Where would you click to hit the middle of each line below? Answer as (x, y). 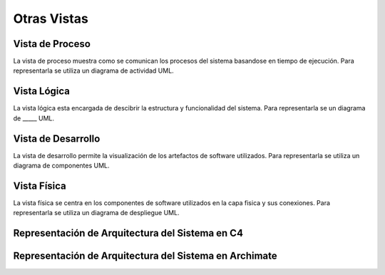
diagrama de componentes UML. (61, 166)
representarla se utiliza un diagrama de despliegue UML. (96, 213)
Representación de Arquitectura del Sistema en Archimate (145, 256)
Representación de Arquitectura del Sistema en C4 (128, 233)
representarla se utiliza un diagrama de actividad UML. (93, 71)
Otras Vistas (51, 19)
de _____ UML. (34, 118)
